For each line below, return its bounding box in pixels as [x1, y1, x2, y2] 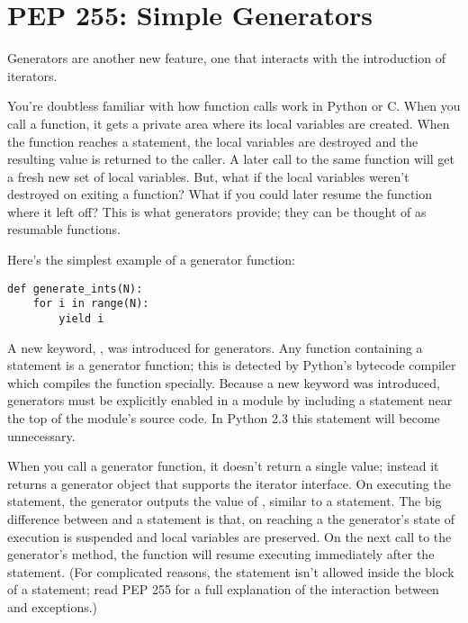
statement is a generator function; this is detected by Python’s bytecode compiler [7, 356, 456, 375]
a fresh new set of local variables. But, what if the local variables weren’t [7, 167, 409, 185]
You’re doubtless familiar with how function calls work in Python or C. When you [7, 96, 461, 115]
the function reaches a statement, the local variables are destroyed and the [7, 131, 418, 150]
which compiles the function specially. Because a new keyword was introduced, [7, 373, 440, 392]
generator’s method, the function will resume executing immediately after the [7, 545, 435, 564]
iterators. [7, 66, 58, 85]
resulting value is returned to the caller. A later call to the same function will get [7, 149, 455, 168]
